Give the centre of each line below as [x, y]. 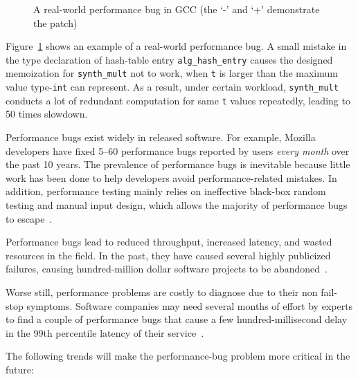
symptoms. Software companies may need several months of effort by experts [190, 305]
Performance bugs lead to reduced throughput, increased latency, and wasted [169, 242]
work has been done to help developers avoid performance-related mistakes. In [171, 177]
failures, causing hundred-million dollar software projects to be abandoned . [167, 269]
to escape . [29, 218]
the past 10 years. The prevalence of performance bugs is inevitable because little [178, 164]
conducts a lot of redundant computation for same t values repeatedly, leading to [178, 100]
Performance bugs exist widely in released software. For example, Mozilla [161, 137]
